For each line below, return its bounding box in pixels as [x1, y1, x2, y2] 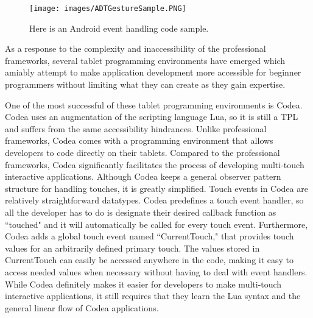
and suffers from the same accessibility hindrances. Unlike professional [5, 122, 267, 135]
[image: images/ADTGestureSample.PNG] [29, 4, 186, 13]
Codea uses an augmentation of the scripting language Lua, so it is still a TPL [5, 110, 298, 123]
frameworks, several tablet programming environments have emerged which [5, 54, 286, 66]
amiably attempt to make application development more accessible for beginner [5, 66, 301, 79]
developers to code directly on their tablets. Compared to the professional [5, 146, 280, 158]
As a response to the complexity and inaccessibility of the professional [5, 42, 266, 55]
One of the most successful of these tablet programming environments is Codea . [5, 98, 303, 111]
